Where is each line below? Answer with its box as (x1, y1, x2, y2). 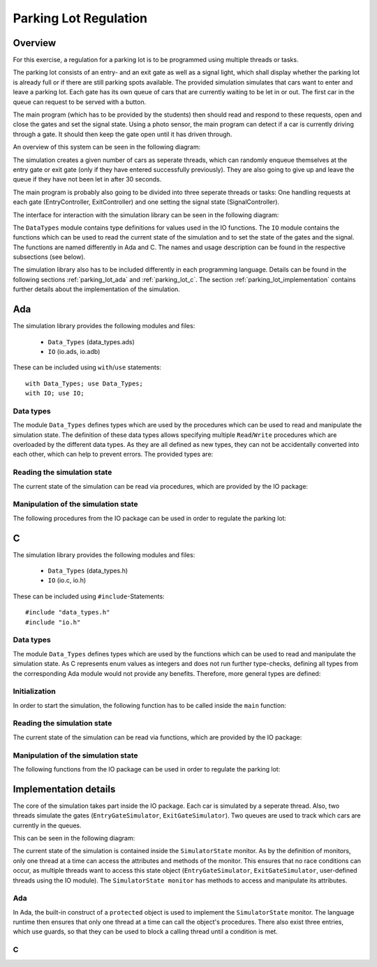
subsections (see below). (13, 253, 86, 261)
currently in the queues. (13, 821, 82, 829)
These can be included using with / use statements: (13, 363, 162, 371)
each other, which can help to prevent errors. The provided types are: (13, 450, 214, 459)
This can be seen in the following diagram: (13, 834, 135, 842)
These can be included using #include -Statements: (13, 592, 165, 600)
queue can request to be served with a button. (13, 98, 147, 106)
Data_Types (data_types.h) (47, 566, 128, 575)
